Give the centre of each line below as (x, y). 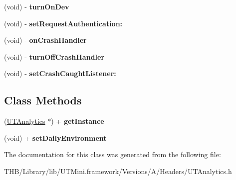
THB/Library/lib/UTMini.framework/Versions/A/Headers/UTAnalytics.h (118, 171)
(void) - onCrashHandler (45, 40)
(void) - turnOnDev (37, 6)
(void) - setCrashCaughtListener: (60, 73)
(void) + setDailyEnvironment (55, 137)
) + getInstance (78, 121)
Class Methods (43, 100)
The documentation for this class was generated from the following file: (113, 154)
